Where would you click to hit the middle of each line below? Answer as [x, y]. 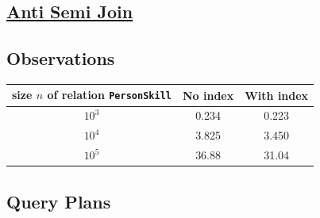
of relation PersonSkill [109, 95]
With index [277, 95]
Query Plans [59, 201]
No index [208, 95]
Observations [61, 58]
